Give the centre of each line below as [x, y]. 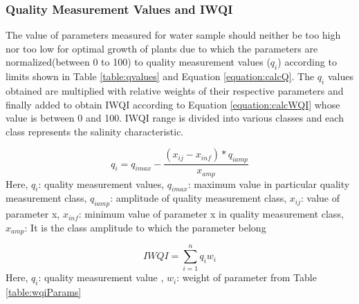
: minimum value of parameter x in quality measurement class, [211, 214]
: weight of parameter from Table [247, 277]
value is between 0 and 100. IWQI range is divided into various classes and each [175, 118]
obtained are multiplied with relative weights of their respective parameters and [175, 91]
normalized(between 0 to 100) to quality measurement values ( [138, 62]
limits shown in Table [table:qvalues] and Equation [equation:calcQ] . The [160, 76]
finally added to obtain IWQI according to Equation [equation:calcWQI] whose [173, 104]
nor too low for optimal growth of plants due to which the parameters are [162, 48]
